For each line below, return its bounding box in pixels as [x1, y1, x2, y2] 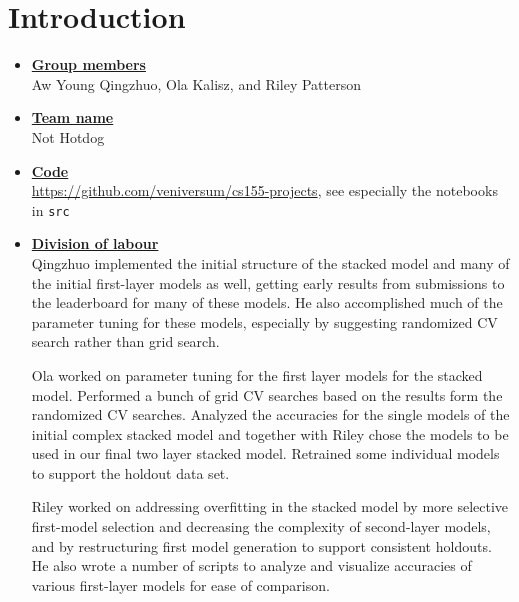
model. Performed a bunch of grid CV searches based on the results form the [31, 384, 503, 405]
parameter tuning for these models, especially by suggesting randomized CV [31, 311, 498, 332]
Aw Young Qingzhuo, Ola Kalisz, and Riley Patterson [31, 73, 362, 94]
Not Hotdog [31, 126, 105, 147]
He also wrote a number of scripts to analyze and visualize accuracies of [31, 555, 472, 576]
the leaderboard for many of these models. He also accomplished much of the [31, 292, 503, 313]
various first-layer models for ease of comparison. [31, 574, 330, 595]
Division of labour [31, 233, 159, 254]
